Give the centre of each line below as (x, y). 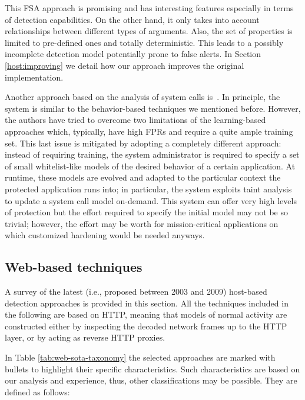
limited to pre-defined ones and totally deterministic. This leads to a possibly (144, 42)
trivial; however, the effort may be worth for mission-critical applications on (142, 223)
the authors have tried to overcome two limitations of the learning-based (135, 120)
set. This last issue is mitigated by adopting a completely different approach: (143, 143)
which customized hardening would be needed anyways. (105, 235)
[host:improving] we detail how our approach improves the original (125, 65)
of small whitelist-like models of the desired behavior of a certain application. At (150, 166)
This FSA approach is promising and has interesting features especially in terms (149, 8)
